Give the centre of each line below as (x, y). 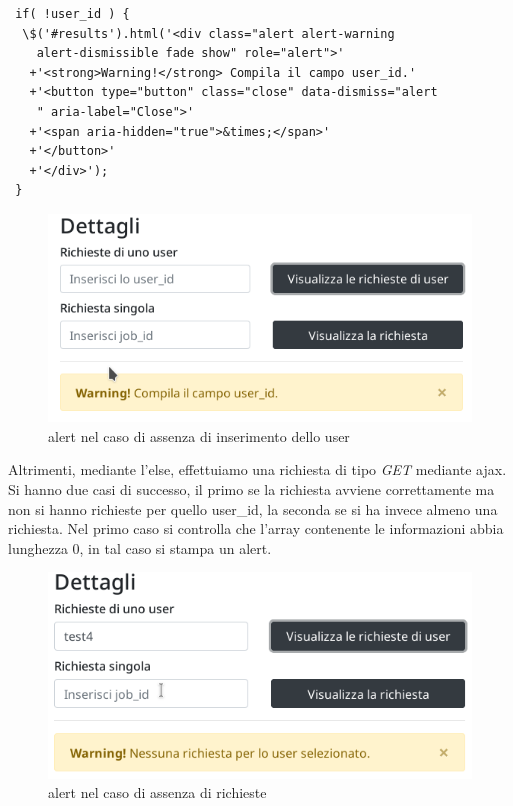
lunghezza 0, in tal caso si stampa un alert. (140, 547)
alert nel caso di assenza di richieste (157, 792)
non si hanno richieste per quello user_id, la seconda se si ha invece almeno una (253, 508)
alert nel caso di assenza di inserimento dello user (199, 435)
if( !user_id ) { (72, 14)
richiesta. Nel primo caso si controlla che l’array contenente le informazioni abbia (256, 528)
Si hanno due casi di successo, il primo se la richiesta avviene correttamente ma (251, 488)
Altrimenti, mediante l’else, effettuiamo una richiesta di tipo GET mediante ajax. (257, 469)
